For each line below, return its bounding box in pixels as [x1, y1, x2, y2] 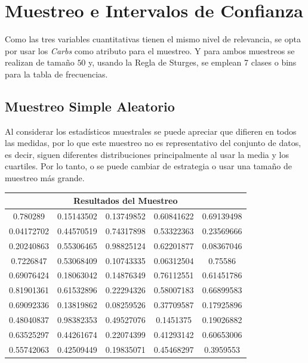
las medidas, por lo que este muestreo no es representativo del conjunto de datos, [5, 136, 301, 149]
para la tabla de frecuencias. [5, 67, 108, 80]
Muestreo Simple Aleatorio [5, 97, 175, 115]
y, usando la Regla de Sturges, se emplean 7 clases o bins [88, 56, 297, 69]
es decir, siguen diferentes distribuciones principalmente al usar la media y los [5, 148, 289, 160]
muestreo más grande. [5, 172, 85, 184]
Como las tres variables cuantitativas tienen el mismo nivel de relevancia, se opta [5, 33, 301, 45]
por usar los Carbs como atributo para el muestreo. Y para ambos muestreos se [5, 44, 295, 57]
